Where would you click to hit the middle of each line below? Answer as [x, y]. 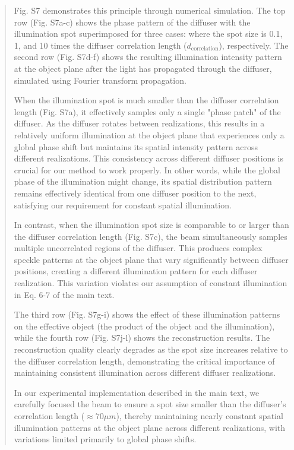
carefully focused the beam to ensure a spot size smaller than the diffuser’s [150, 404]
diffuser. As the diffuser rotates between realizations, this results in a [139, 123]
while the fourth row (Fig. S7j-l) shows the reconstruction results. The [142, 337]
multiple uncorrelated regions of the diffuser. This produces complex [138, 248]
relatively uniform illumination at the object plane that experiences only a [149, 134]
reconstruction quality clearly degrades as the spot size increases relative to [151, 349]
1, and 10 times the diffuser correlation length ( [100, 45]
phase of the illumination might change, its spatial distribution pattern [143, 181]
